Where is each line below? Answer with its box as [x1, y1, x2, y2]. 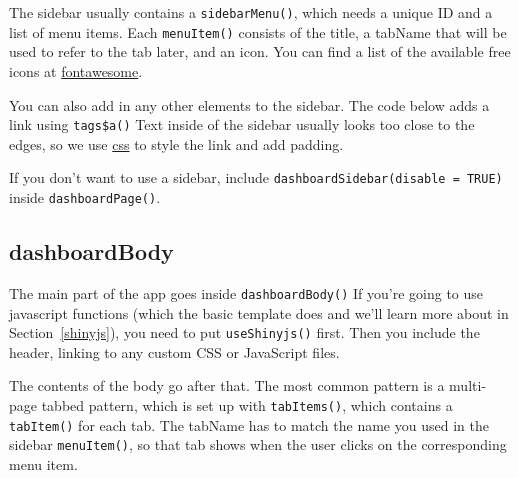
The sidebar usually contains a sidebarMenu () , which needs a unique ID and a [9, 2, 493, 22]
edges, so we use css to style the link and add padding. [9, 133, 344, 154]
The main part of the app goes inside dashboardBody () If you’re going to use [9, 282, 484, 303]
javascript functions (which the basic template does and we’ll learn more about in [9, 302, 509, 323]
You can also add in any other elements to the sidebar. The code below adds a [9, 94, 490, 115]
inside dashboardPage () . [9, 187, 161, 207]
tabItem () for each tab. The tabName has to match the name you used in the [9, 414, 489, 435]
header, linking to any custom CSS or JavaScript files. [9, 341, 340, 362]
